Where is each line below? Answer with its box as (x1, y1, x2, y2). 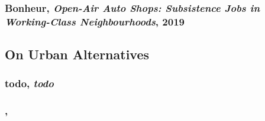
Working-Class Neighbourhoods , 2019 (5, 14, 185, 28)
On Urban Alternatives (5, 45, 150, 63)
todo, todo (5, 76, 54, 91)
